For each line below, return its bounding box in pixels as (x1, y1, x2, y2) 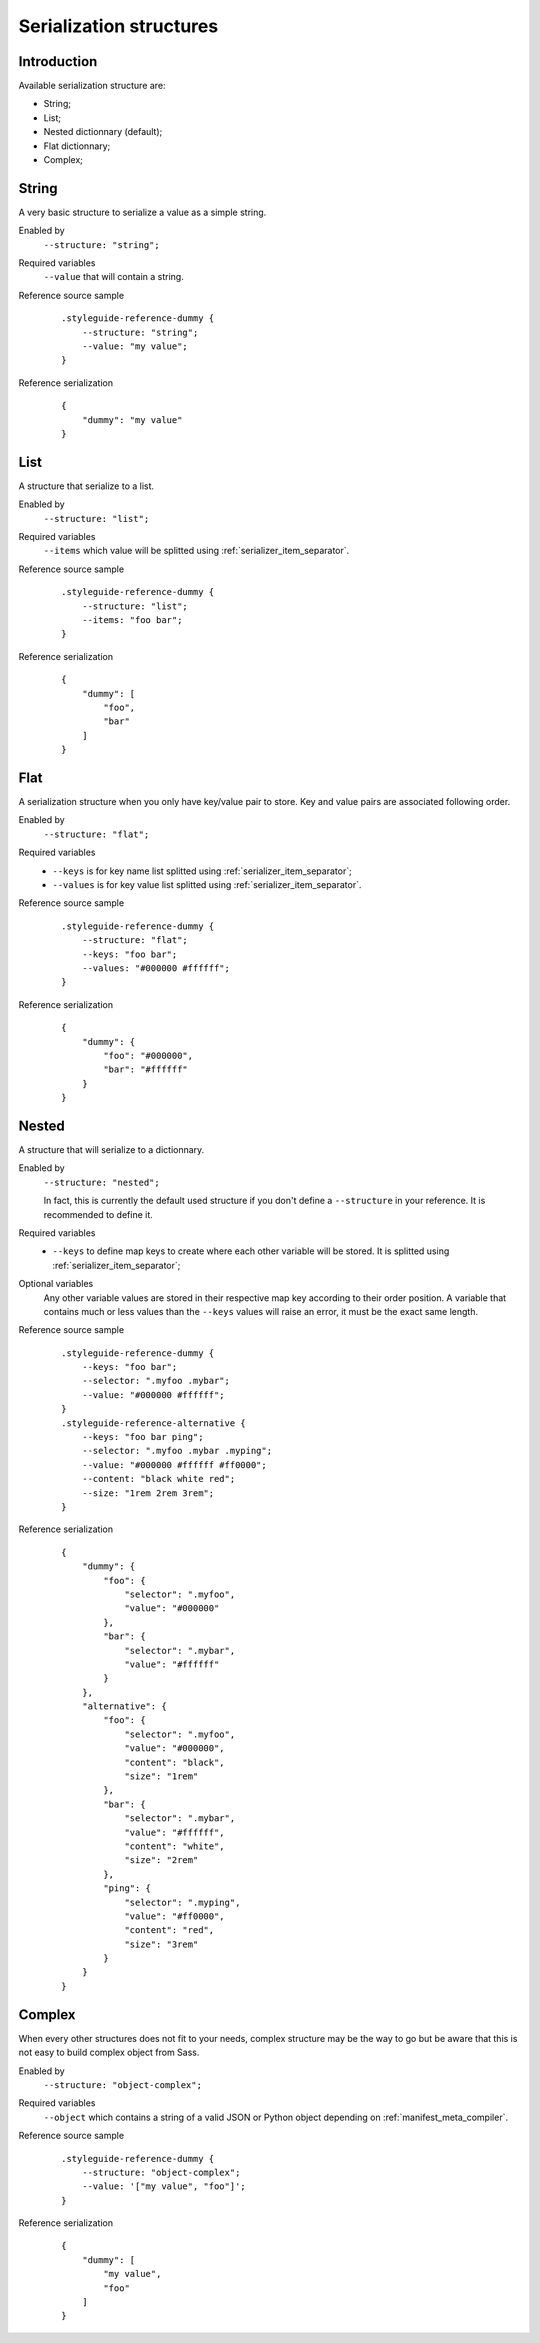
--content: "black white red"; (81, 1473, 236, 1485)
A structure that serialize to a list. (18, 480, 155, 492)
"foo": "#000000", (103, 1050, 194, 1061)
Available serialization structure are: (18, 80, 166, 92)
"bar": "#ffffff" (103, 1064, 189, 1075)
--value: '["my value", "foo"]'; (81, 2181, 247, 2192)
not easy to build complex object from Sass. (18, 2046, 200, 2059)
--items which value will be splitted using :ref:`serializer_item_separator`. (43, 545, 350, 557)
